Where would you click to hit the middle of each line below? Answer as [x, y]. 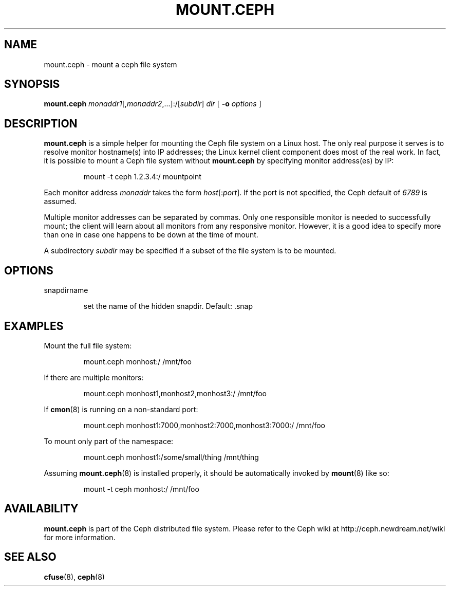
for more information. [80, 537]
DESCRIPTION [41, 123]
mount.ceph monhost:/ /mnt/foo [137, 361]
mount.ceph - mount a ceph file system [110, 64]
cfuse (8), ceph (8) [74, 577]
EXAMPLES [34, 326]
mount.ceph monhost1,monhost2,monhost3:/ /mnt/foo [175, 393]
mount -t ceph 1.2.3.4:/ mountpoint [142, 177]
